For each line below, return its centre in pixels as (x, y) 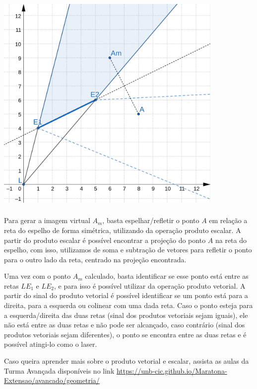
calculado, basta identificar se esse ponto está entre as (167, 276)
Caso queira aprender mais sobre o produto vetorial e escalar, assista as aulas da (127, 361)
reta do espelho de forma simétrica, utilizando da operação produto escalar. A (123, 230)
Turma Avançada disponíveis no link (59, 370)
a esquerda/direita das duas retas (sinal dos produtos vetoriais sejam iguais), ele (126, 315)
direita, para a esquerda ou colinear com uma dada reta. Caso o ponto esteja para (128, 305)
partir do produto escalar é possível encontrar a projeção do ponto (105, 240)
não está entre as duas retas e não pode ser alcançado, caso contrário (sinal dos (125, 325)
